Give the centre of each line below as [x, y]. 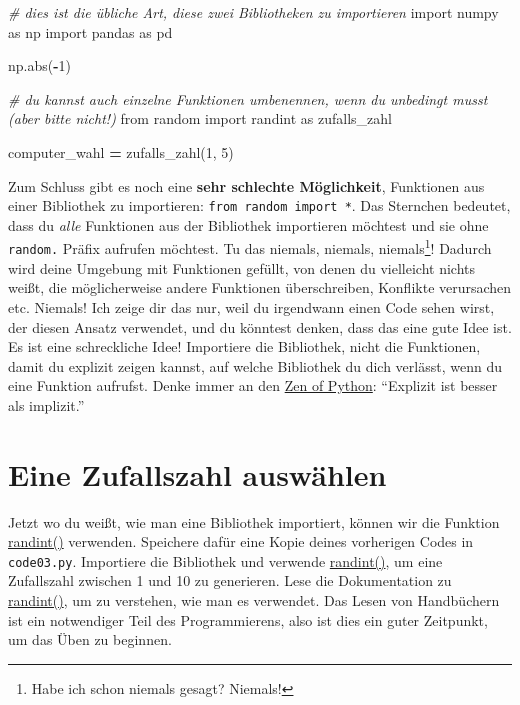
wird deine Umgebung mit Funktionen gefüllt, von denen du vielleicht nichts [242, 267]
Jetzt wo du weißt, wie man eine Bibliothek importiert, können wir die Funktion [254, 521]
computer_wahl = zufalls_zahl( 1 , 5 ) [121, 151]
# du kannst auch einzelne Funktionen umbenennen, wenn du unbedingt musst [248, 98]
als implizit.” [46, 404]
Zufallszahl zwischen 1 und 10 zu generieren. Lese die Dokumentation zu [230, 580]
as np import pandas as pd [90, 31]
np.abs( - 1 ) [40, 65]
